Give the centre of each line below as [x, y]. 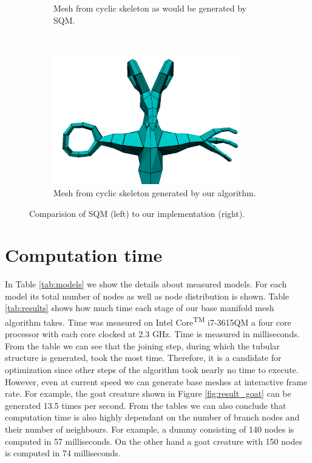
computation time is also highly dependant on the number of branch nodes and [152, 417]
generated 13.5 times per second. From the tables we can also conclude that [146, 405]
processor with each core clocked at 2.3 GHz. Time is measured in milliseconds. [152, 334]
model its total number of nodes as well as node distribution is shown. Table [147, 296]
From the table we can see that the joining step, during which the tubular [142, 345]
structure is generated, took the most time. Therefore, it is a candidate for [143, 358]
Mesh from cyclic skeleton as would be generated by [150, 8]
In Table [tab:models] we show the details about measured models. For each [146, 284]
